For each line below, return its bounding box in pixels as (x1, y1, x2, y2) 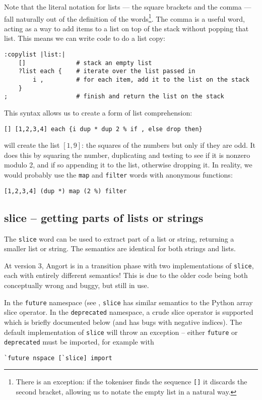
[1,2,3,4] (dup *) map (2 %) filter (4, 187, 127, 195)
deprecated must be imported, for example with (4, 336, 154, 347)
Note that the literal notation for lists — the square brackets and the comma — (4, 2, 251, 12)
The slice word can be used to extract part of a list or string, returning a (4, 233, 234, 244)
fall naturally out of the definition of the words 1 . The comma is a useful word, (4, 12, 245, 24)
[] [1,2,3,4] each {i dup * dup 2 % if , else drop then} (4, 125, 203, 133)
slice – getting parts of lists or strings (4, 209, 204, 225)
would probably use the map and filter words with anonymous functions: (4, 169, 233, 180)
